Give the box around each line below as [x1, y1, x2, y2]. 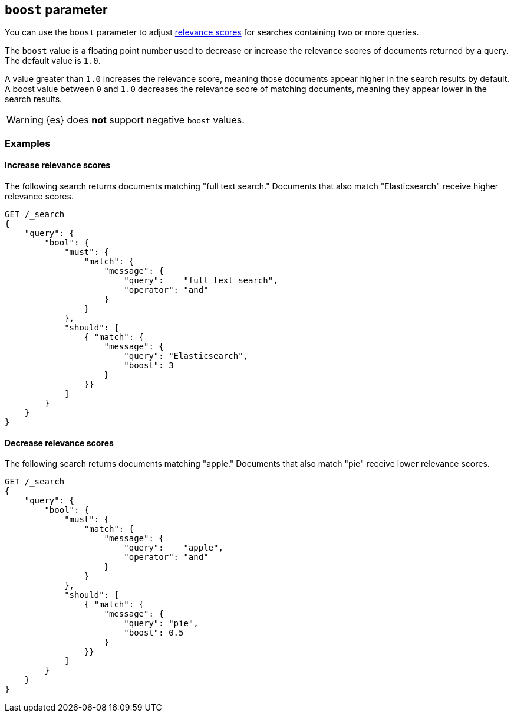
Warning [6, 114, 44, 126]
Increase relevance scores [5, 160, 111, 171]
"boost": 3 [124, 361, 174, 371]
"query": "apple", [124, 543, 223, 553]
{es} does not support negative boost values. [45, 114, 245, 126]
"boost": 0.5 [124, 628, 184, 638]
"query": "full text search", [124, 276, 278, 286]
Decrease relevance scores [5, 437, 114, 448]
